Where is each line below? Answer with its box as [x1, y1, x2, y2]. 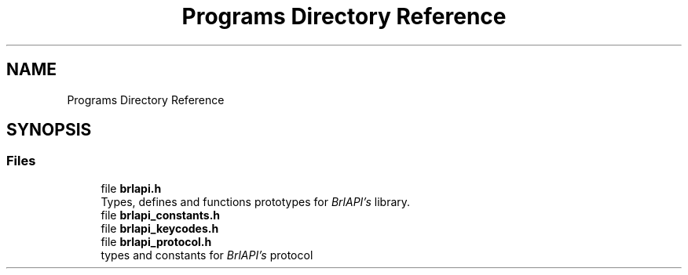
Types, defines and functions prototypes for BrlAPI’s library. [101, 194, 411, 208]
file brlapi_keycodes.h [101, 221, 219, 235]
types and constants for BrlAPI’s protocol [101, 248, 313, 262]
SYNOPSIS [6, 120, 92, 140]
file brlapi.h [101, 181, 162, 195]
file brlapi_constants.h [101, 208, 221, 222]
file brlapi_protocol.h [101, 234, 212, 248]
